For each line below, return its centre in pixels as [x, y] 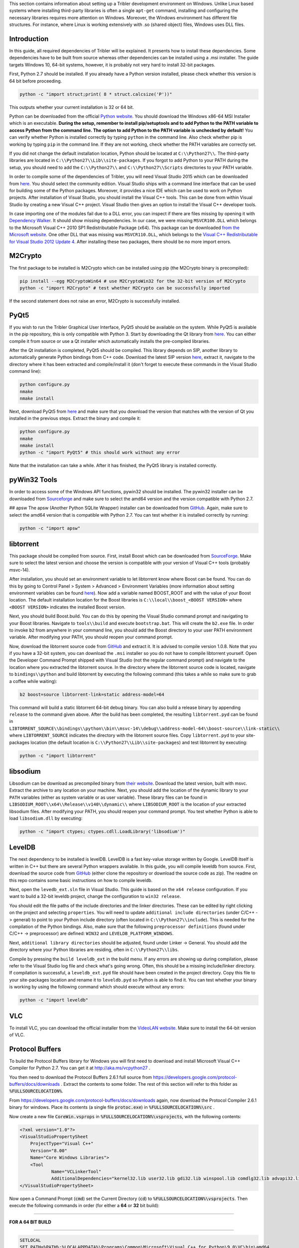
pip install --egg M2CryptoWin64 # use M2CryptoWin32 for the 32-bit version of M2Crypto [133, 281]
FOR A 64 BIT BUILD [30, 1222]
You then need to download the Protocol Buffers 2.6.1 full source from [80, 1077]
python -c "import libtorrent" [58, 756]
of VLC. [17, 1035]
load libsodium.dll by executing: [46, 818]
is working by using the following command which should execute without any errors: [97, 987]
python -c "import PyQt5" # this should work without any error [100, 453]
